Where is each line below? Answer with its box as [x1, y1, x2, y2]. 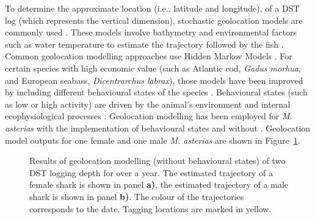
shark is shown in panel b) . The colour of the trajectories [29, 190, 244, 202]
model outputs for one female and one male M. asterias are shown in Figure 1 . [5, 133, 300, 146]
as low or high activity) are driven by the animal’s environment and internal [5, 97, 291, 110]
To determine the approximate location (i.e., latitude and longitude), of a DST [5, 2, 300, 14]
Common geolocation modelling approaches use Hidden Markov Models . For [5, 50, 292, 62]
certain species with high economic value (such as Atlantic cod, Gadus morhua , [5, 61, 301, 74]
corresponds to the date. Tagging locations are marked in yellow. [29, 202, 272, 215]
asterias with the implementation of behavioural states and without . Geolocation [5, 121, 311, 134]
